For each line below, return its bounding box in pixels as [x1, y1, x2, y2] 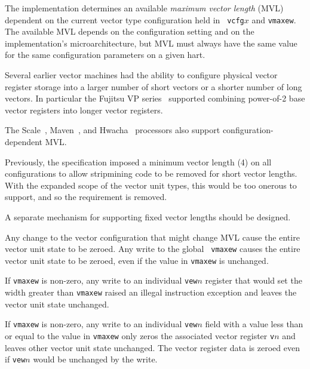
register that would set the [205, 274, 302, 287]
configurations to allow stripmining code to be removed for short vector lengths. [5, 167, 297, 180]
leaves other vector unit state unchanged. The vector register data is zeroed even [5, 341, 300, 353]
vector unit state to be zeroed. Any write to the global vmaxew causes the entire [5, 242, 300, 255]
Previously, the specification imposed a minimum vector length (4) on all [5, 155, 272, 168]
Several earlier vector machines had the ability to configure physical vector [5, 69, 278, 81]
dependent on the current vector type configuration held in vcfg [5, 13, 244, 26]
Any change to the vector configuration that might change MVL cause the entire [5, 230, 300, 243]
